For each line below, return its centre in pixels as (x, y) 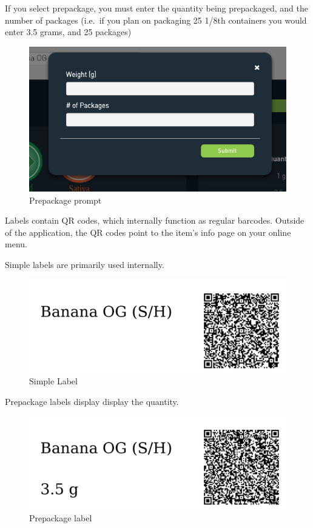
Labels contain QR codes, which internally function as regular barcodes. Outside (155, 220)
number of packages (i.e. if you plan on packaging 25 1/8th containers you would (156, 20)
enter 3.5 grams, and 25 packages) (68, 32)
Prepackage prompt (66, 200)
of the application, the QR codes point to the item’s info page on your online (148, 232)
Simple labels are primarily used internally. (85, 264)
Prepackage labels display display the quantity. (92, 401)
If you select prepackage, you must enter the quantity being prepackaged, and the (156, 8)
